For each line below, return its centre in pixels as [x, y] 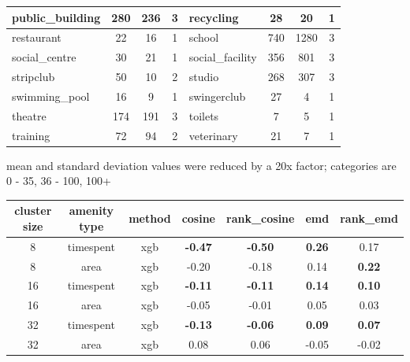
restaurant [37, 37]
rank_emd [369, 218]
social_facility [223, 57]
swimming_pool [51, 96]
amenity [91, 211]
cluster [33, 211]
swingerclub [217, 96]
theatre [29, 115]
